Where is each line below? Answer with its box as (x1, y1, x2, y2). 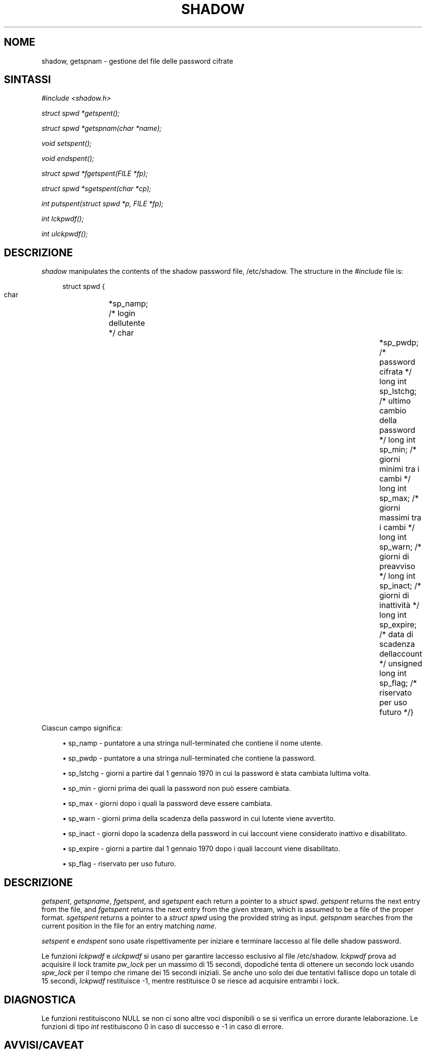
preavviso (379, 561, 415, 572)
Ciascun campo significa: (41, 724, 123, 732)
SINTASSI (4, 73, 51, 86)
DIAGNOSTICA (4, 993, 76, 1006)
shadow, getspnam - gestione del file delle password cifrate (41, 56, 233, 65)
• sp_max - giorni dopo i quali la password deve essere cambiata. (62, 799, 272, 808)
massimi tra (379, 513, 422, 523)
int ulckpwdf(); (41, 230, 88, 238)
